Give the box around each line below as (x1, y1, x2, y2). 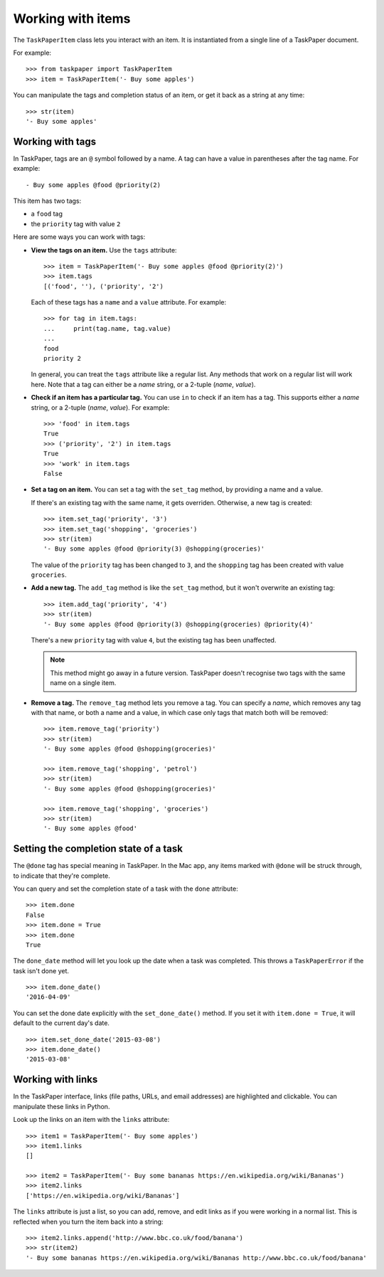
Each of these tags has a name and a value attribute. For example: (31, 298, 227, 307)
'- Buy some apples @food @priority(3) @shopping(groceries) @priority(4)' (43, 620, 314, 628)
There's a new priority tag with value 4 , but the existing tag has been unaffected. (31, 636, 277, 645)
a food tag (31, 210, 63, 218)
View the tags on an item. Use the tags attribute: (31, 245, 177, 254)
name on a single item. (50, 679, 117, 687)
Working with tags (13, 135, 97, 147)
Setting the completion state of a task (13, 843, 183, 855)
